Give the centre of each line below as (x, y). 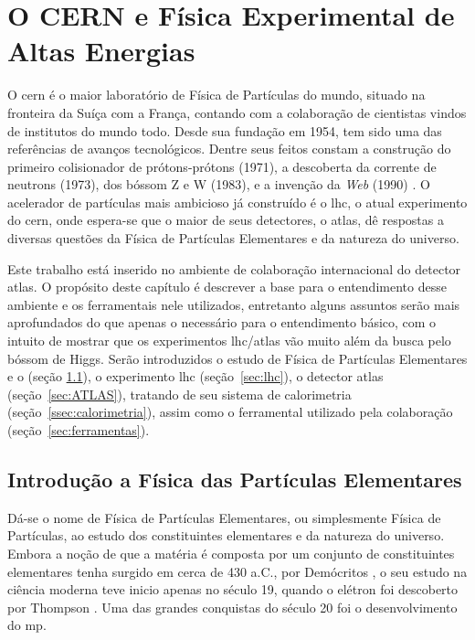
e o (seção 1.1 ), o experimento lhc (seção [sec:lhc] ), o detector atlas (195, 376)
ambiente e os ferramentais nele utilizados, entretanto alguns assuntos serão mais (234, 304)
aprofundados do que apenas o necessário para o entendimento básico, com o (222, 322)
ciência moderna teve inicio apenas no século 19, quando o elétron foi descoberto (233, 589)
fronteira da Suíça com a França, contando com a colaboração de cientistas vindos (237, 112)
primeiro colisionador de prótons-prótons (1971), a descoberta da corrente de (222, 166)
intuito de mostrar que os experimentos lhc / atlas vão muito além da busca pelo (229, 341)
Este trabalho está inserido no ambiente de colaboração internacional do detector (234, 268)
